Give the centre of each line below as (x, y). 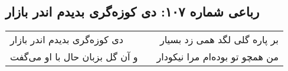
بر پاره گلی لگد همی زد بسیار (219, 40)
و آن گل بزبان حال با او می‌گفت (74, 57)
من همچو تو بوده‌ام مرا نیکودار (218, 57)
